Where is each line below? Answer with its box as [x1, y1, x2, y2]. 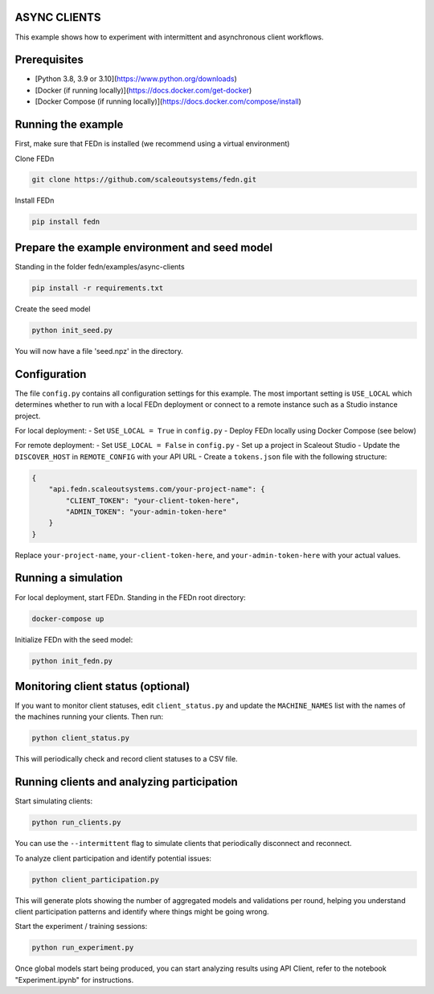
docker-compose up [31, 614, 104, 623]
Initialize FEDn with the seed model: [14, 635, 133, 644]
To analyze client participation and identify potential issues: [14, 853, 212, 863]
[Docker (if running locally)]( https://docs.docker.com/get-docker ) [35, 85, 252, 95]
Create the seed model [14, 304, 91, 314]
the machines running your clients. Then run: [14, 712, 164, 721]
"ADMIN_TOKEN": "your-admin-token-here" [65, 507, 227, 516]
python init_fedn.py [31, 656, 113, 665]
